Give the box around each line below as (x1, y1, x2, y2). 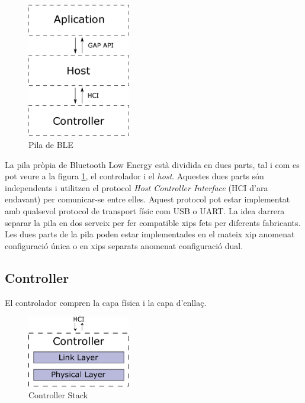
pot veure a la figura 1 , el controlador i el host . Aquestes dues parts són (5, 170, 264, 182)
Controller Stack (28, 388, 88, 401)
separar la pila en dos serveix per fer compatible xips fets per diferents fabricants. (5, 216, 301, 228)
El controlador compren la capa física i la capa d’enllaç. (5, 296, 207, 308)
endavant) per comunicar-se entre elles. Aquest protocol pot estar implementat (5, 193, 290, 205)
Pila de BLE (28, 138, 73, 150)
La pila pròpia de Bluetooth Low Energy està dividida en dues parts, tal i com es (5, 158, 300, 170)
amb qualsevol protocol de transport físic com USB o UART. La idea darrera (5, 204, 285, 217)
